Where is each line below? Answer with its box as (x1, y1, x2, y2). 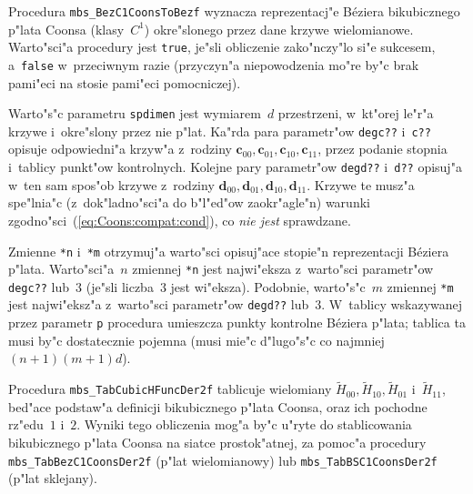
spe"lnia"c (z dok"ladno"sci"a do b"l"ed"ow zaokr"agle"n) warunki (8, 193, 370, 212)
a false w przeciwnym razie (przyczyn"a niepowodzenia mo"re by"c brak (8, 55, 419, 74)
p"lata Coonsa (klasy (8, 19, 125, 38)
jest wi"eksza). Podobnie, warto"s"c (170, 277, 366, 296)
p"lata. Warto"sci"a (8, 259, 115, 278)
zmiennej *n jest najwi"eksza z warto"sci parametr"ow (132, 259, 434, 278)
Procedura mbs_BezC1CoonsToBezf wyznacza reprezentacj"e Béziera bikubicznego (8, 2, 460, 20)
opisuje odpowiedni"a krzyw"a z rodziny (8, 139, 232, 158)
